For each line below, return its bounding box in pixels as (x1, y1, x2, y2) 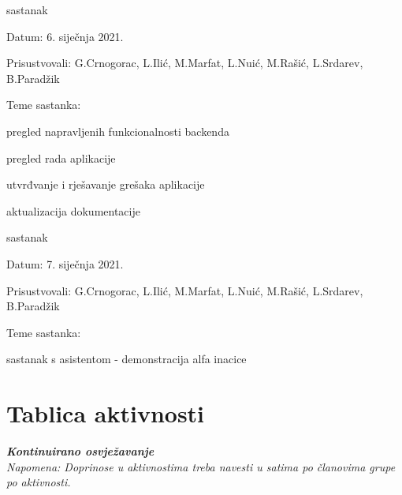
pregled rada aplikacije (6, 149, 116, 166)
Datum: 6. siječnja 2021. (6, 28, 124, 44)
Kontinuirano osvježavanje (6, 443, 154, 459)
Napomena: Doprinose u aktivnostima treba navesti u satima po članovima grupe (6, 458, 396, 474)
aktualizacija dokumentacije (6, 202, 140, 219)
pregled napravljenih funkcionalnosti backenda (6, 122, 229, 139)
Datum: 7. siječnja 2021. (6, 255, 124, 272)
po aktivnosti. (6, 474, 71, 490)
